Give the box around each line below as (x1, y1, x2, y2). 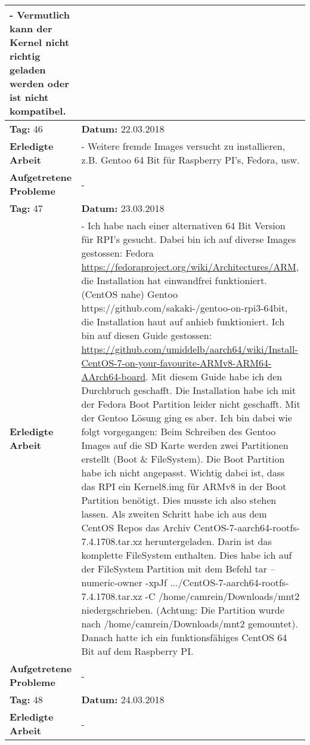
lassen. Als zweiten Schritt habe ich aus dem (81, 507, 267, 521)
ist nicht (10, 90, 49, 104)
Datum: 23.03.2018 (81, 201, 165, 215)
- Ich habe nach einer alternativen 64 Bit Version (81, 218, 286, 232)
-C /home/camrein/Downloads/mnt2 (145, 589, 300, 603)
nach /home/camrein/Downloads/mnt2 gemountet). (81, 617, 298, 630)
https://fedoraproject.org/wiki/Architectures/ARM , (81, 260, 299, 273)
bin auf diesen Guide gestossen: (81, 328, 212, 342)
